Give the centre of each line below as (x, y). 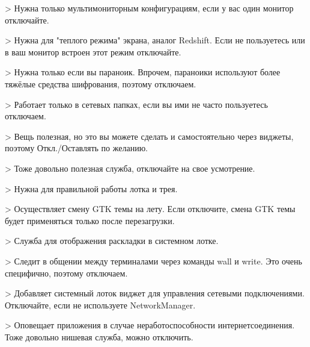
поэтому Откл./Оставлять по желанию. (77, 148)
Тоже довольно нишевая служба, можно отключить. (99, 336)
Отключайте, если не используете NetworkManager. (100, 305)
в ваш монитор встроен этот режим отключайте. (93, 52)
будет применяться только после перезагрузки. (90, 220)
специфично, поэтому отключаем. (66, 273)
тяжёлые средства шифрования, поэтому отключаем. (101, 83)
